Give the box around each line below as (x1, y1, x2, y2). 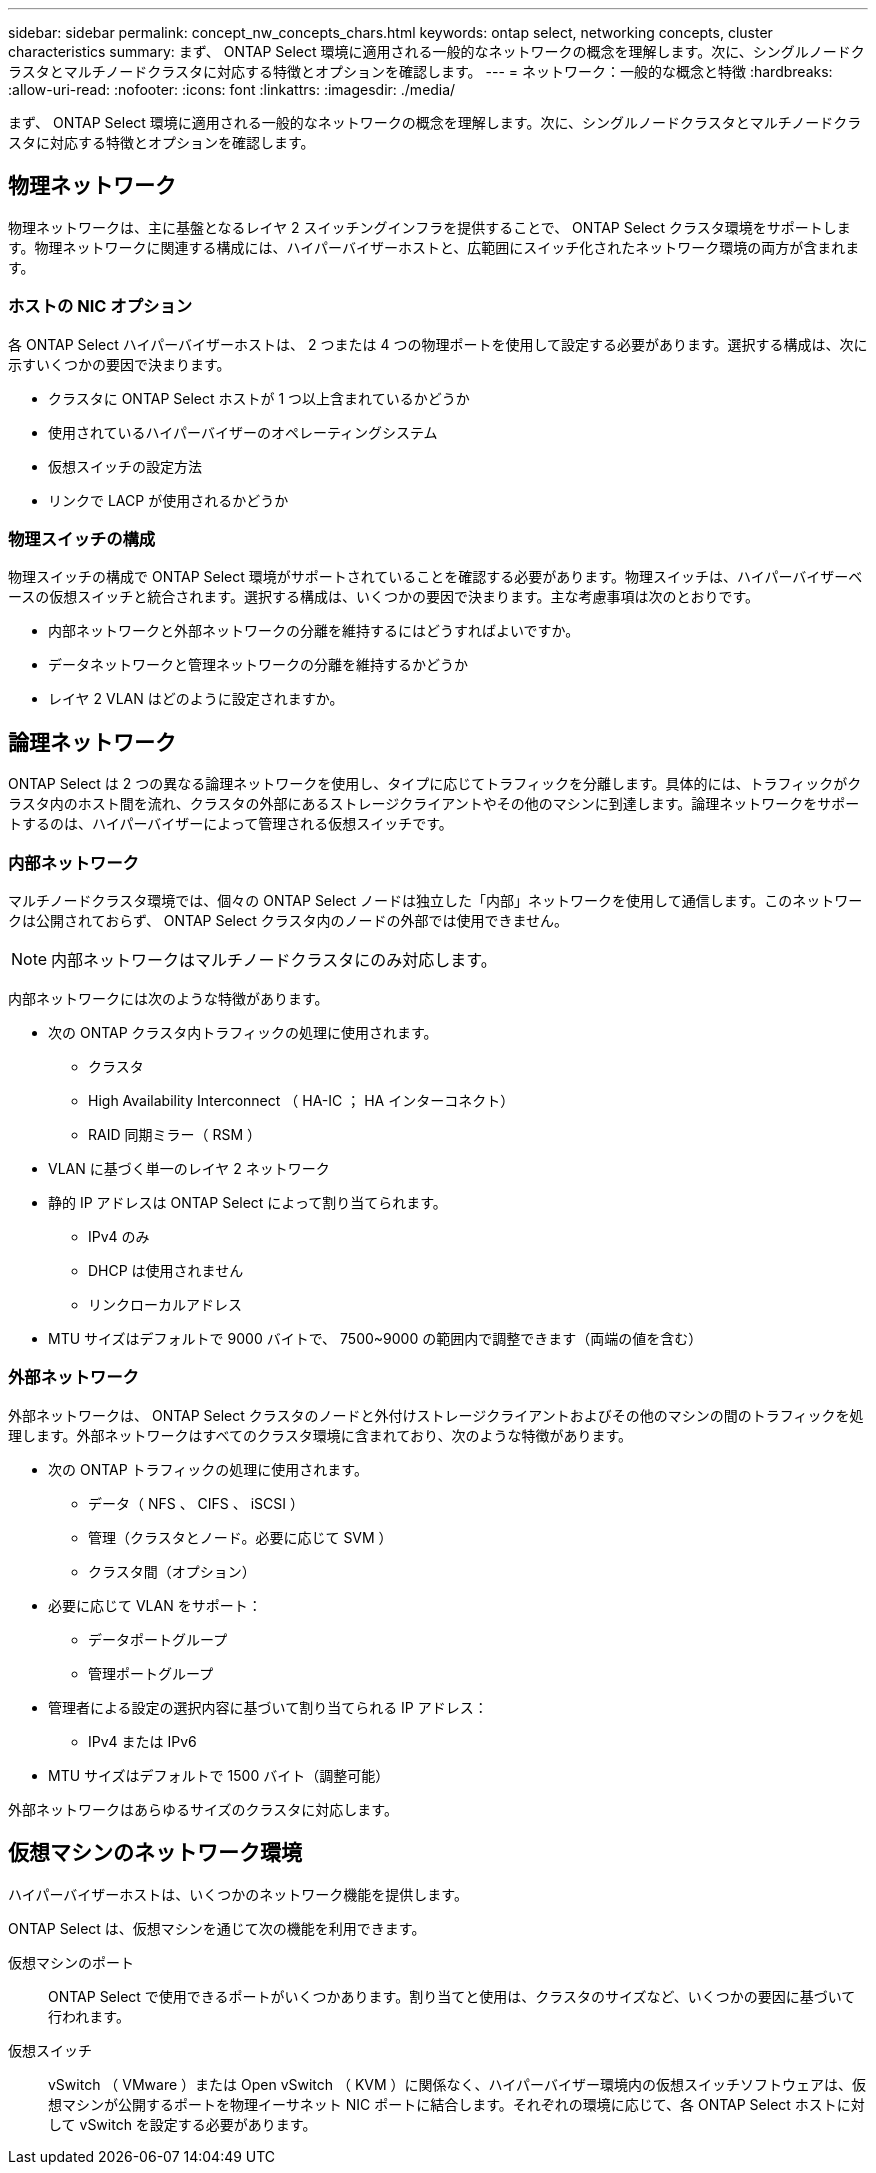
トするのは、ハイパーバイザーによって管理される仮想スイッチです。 (8, 815, 453, 833)
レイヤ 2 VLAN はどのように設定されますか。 (48, 690, 344, 708)
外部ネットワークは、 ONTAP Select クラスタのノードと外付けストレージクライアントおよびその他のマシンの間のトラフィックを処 (8, 1406, 864, 1424)
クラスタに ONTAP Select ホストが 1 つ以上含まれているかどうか (48, 389, 470, 407)
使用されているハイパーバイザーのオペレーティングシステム (48, 423, 438, 441)
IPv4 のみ (88, 1227, 150, 1245)
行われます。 (48, 2007, 130, 2025)
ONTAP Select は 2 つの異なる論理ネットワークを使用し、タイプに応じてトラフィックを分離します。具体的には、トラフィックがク (8, 775, 862, 793)
